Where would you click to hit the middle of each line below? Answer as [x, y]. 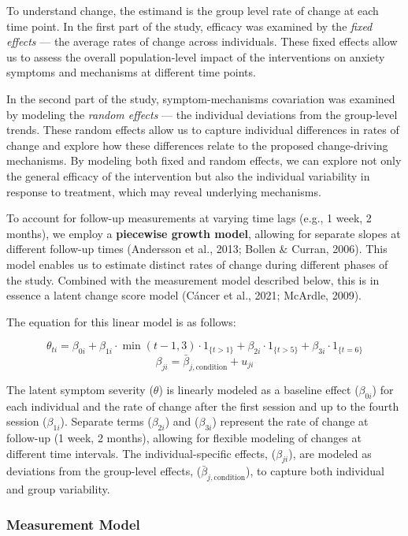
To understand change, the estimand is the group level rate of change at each [193, 10]
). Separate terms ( [106, 421]
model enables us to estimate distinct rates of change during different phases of [197, 264]
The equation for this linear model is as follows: [121, 321]
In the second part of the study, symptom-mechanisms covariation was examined [201, 98]
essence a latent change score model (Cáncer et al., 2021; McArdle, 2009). [184, 295]
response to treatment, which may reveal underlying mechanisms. [164, 191]
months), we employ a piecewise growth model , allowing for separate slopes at [204, 233]
